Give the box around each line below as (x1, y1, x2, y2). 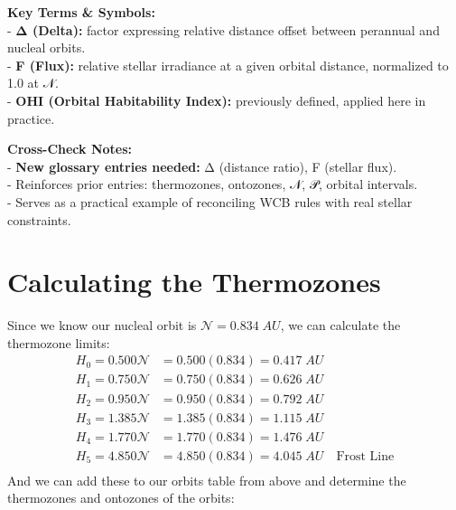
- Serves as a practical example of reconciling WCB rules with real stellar (7, 192, 413, 211)
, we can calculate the (280, 316, 401, 335)
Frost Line (336, 449, 395, 463)
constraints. (7, 210, 71, 229)
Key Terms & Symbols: (7, 3, 155, 21)
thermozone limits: (7, 333, 110, 352)
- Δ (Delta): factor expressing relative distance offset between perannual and (7, 20, 440, 39)
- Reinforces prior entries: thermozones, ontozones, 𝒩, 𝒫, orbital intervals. (7, 175, 418, 194)
